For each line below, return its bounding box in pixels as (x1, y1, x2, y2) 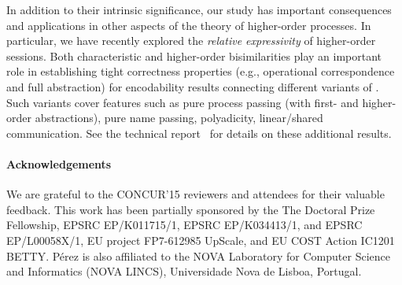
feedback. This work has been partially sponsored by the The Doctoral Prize (6, 201, 375, 217)
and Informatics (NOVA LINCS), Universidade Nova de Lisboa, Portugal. (6, 263, 362, 279)
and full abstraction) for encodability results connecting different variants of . (6, 78, 379, 94)
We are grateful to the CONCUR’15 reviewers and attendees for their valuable (6, 186, 385, 202)
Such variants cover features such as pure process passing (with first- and (6, 94, 359, 110)
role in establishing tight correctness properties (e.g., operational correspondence (6, 63, 395, 80)
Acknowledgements (6, 155, 112, 172)
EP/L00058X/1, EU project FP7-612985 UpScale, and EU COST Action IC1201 (6, 231, 395, 248)
